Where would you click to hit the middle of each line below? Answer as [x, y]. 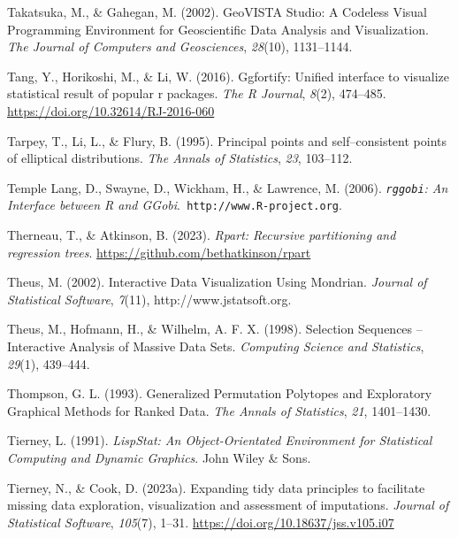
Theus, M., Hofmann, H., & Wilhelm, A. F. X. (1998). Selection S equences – [215, 329]
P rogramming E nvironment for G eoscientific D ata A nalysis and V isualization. [218, 29]
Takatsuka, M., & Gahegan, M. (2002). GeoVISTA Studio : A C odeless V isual [218, 12]
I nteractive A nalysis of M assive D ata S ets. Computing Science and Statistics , [216, 346]
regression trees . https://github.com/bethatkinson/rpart [159, 252]
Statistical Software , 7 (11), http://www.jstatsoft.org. [149, 299]
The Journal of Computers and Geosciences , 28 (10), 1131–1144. [180, 46]
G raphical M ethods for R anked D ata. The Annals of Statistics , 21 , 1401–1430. [219, 410]
